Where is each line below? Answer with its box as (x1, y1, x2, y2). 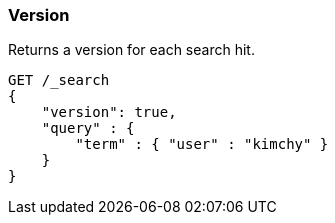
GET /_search (8, 72, 110, 89)
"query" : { (41, 120, 135, 137)
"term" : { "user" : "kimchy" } (75, 136, 329, 153)
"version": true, (41, 104, 177, 121)
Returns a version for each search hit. (8, 41, 255, 59)
